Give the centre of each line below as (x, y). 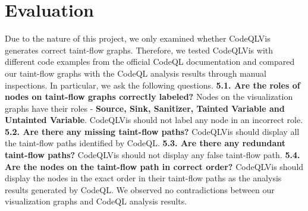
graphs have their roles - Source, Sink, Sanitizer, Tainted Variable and (145, 108)
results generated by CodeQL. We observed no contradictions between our (140, 189)
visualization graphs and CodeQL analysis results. (96, 201)
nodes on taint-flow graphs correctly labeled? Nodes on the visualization (149, 97)
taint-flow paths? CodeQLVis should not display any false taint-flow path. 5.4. (153, 155)
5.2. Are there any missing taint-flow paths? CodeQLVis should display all (152, 131)
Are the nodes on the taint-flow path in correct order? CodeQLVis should (154, 166)
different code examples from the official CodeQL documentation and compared (150, 62)
